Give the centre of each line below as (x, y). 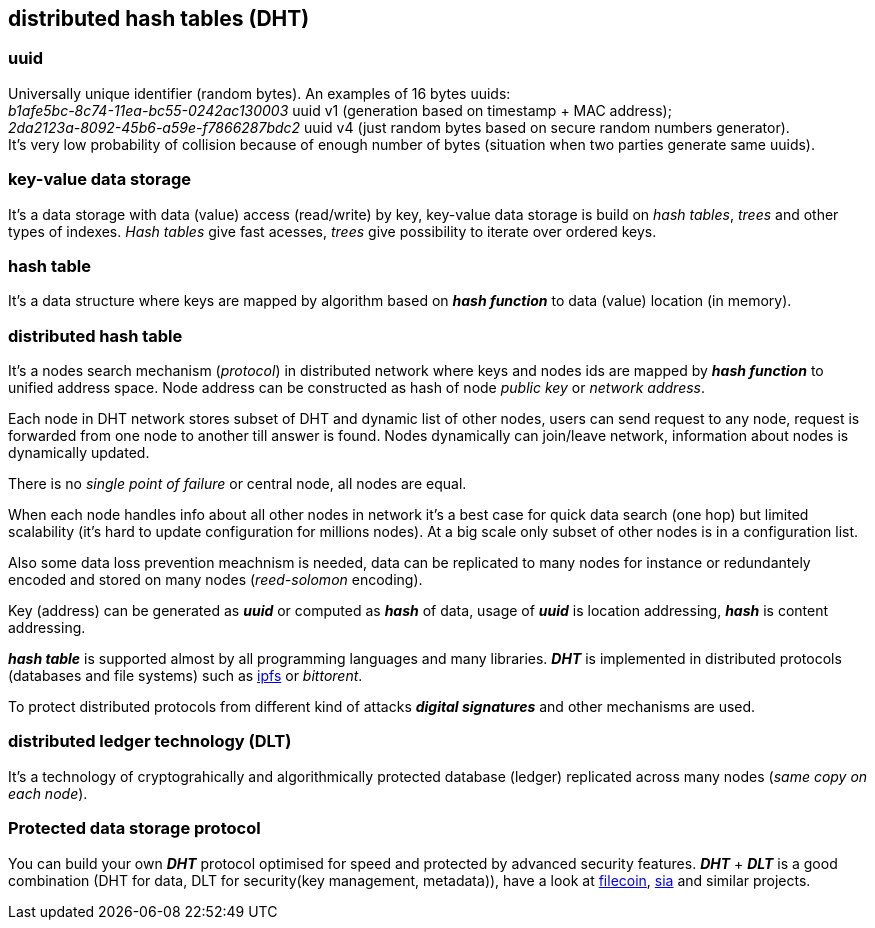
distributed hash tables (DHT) (159, 18)
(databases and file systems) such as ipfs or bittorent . (185, 676)
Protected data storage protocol (134, 828)
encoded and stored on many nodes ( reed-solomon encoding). (215, 580)
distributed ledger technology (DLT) (150, 741)
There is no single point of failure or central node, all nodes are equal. (237, 484)
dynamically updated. (79, 453)
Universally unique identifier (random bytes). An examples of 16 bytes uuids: (259, 93)
